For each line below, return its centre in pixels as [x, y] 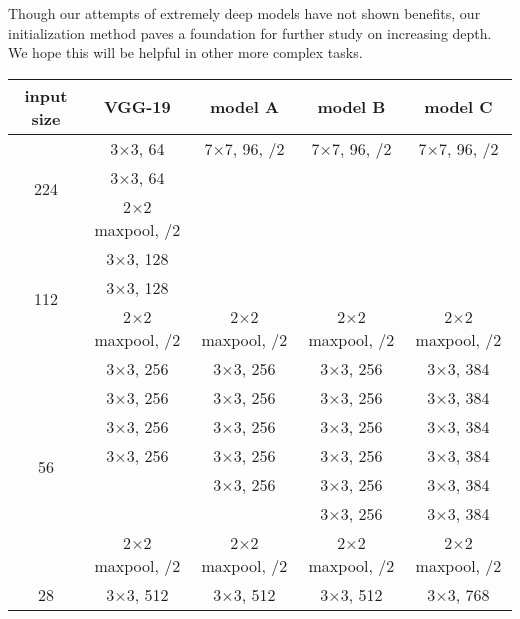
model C [458, 107]
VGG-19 [137, 107]
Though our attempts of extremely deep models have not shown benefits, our [244, 13]
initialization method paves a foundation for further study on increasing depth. [250, 32]
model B [351, 107]
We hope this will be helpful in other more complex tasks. [185, 52]
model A [244, 107]
